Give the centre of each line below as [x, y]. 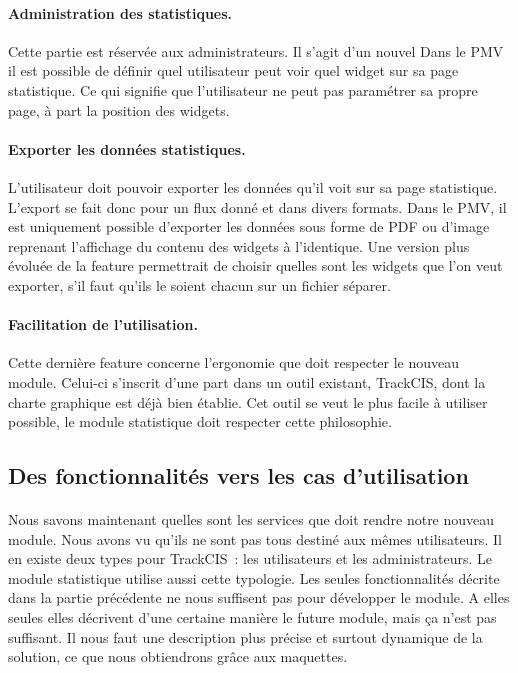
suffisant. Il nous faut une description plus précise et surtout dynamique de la [245, 636]
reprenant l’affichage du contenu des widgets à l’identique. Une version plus [239, 245]
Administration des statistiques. [120, 12]
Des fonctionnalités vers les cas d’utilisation [238, 475]
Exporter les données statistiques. [127, 148]
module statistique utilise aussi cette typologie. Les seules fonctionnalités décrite [254, 577]
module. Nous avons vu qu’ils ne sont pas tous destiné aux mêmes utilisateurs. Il [255, 538]
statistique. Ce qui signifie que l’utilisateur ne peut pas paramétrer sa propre [243, 89]
